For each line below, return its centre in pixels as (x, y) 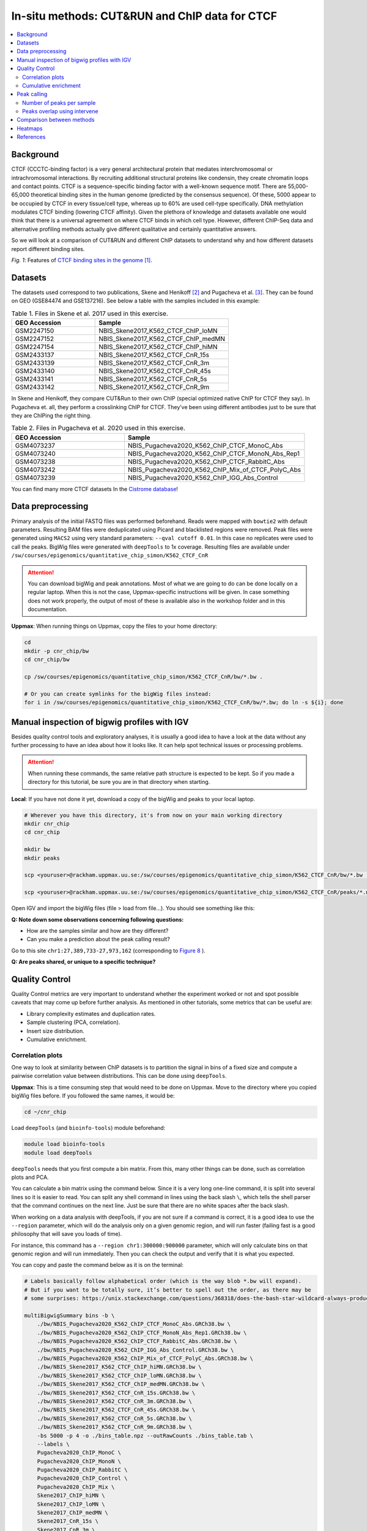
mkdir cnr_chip (47, 824)
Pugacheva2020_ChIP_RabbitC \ (82, 1470)
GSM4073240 (35, 453)
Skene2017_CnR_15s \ (68, 1521)
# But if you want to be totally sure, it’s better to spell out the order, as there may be (168, 1290)
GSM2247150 (35, 331)
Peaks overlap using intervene (60, 111)
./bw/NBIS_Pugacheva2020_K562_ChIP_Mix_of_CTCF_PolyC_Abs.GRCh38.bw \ (145, 1358)
